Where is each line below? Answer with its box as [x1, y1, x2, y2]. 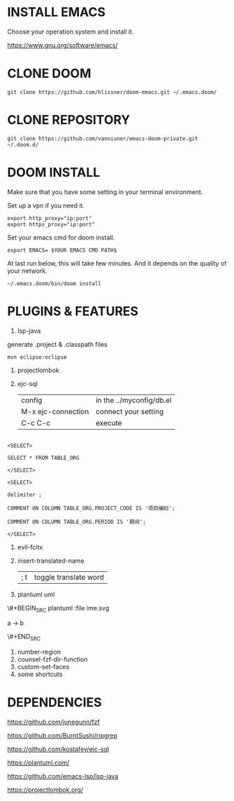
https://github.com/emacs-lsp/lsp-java [7, 772, 119, 781]
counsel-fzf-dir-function [17, 655, 88, 664]
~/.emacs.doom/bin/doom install [7, 280, 101, 287]
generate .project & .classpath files [7, 340, 108, 348]
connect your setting [95, 406, 164, 416]
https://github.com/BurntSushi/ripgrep [7, 732, 117, 740]
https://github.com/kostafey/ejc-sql [7, 745, 110, 753]
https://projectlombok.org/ [7, 786, 84, 794]
